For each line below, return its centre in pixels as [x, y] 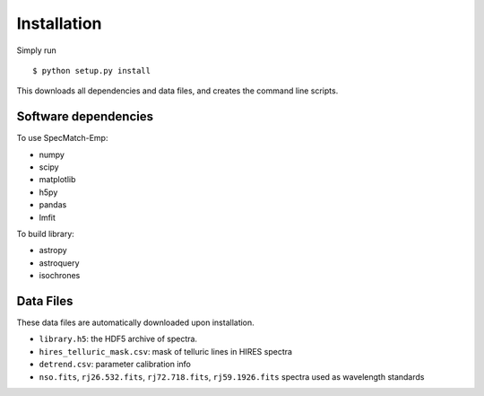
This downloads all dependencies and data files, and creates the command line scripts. [177, 91]
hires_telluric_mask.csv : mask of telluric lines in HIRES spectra [166, 351]
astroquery [59, 263]
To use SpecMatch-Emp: [62, 138]
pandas [53, 205]
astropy [53, 251]
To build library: [46, 233]
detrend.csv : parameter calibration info [115, 365]
